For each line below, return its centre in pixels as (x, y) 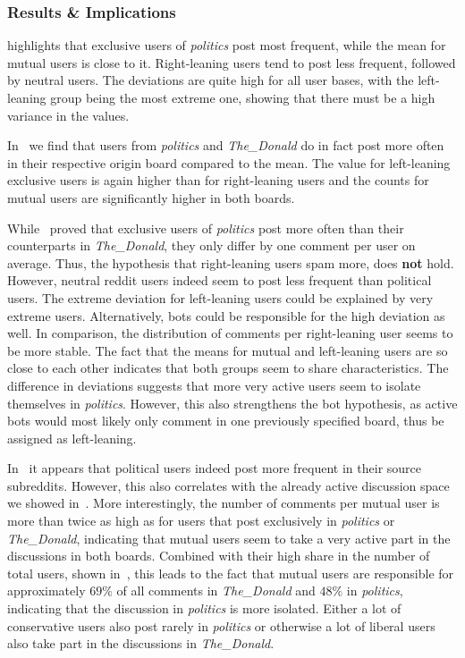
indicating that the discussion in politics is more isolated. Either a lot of (204, 608)
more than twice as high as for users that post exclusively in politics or (201, 521)
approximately (46, 591)
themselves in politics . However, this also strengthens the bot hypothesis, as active (232, 403)
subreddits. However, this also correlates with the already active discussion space (228, 485)
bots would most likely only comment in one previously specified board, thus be (226, 421)
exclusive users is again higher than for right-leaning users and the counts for (218, 180)
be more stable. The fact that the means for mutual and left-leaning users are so (228, 350)
